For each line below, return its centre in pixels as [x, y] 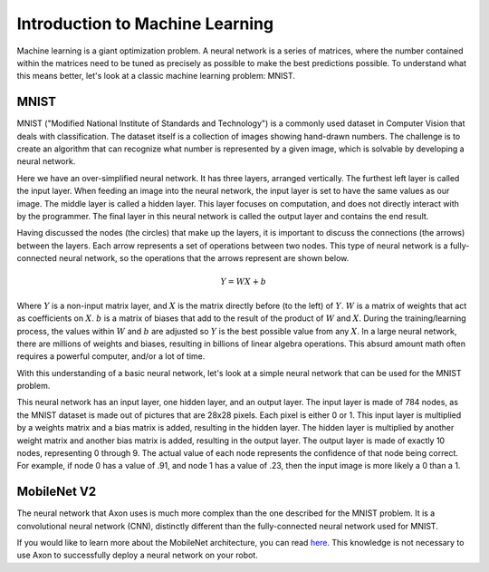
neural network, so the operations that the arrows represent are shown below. [204, 258]
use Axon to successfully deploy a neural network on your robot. [137, 555]
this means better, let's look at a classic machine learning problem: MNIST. [156, 76]
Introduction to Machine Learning [145, 24]
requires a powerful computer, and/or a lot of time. [111, 356]
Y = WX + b [244, 282]
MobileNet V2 [57, 492]
